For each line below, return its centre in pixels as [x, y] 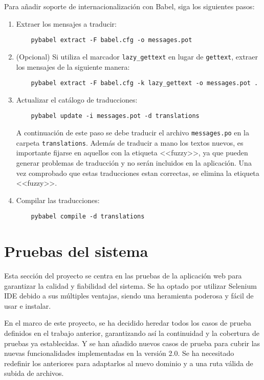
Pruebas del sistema [76, 251]
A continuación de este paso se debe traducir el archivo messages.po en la [133, 132]
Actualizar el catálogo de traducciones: [77, 99]
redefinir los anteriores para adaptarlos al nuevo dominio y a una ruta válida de [129, 363]
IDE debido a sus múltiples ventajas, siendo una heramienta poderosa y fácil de [129, 296]
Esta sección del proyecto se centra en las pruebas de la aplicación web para [123, 276]
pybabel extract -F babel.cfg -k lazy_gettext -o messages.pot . [145, 83]
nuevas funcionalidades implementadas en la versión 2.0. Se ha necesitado [119, 353]
